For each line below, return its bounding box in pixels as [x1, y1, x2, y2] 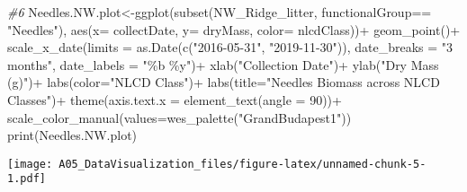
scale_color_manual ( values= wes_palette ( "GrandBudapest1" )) [7, 108, 352, 127]
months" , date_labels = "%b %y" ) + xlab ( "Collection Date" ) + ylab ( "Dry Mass [7, 55, 439, 74]
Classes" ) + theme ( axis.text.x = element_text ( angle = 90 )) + [7, 90, 342, 109]
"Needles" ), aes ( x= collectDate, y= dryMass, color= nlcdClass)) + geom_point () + [7, 20, 461, 39]
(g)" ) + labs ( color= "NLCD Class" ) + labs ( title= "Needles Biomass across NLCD [7, 73, 440, 92]
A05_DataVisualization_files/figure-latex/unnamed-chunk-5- [58, 157, 427, 170]
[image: [7, 157, 53, 170]
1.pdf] [7, 172, 46, 186]
